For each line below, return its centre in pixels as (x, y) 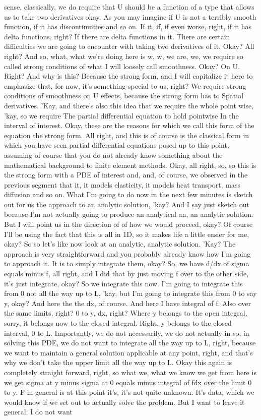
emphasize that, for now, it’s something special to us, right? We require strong (125, 85)
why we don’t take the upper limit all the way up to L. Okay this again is (118, 362)
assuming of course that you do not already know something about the (113, 155)
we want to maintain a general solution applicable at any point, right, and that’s (128, 352)
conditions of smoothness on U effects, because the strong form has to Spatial (124, 96)
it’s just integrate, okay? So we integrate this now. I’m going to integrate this (123, 283)
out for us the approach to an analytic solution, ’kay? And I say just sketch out (127, 204)
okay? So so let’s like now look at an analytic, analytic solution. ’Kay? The (120, 244)
